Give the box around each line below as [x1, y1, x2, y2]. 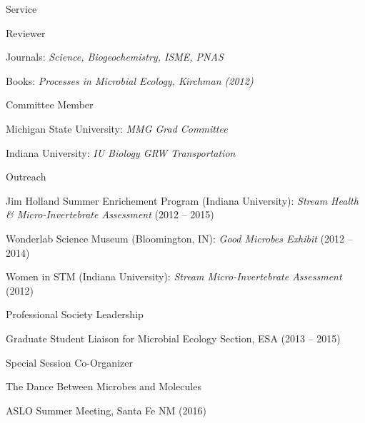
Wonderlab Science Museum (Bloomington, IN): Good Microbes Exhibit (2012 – [6, 230, 353, 245]
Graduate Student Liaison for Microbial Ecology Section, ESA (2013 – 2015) [6, 330, 341, 345]
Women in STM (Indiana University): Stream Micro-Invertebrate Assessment [6, 269, 342, 284]
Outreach [6, 169, 46, 184]
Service [6, 1, 37, 16]
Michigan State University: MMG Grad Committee [6, 121, 228, 136]
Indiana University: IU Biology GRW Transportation [6, 145, 236, 160]
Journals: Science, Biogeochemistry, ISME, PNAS [6, 49, 224, 64]
